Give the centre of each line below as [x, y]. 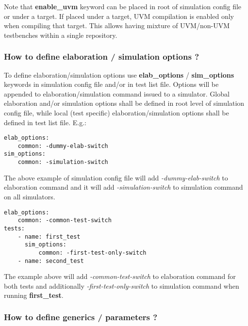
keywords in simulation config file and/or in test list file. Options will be [111, 84]
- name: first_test [49, 236]
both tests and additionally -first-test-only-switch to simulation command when [122, 285]
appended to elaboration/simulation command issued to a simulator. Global [117, 93]
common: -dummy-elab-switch [63, 146]
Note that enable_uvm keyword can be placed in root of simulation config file [123, 6]
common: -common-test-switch [65, 220]
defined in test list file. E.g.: [45, 122]
